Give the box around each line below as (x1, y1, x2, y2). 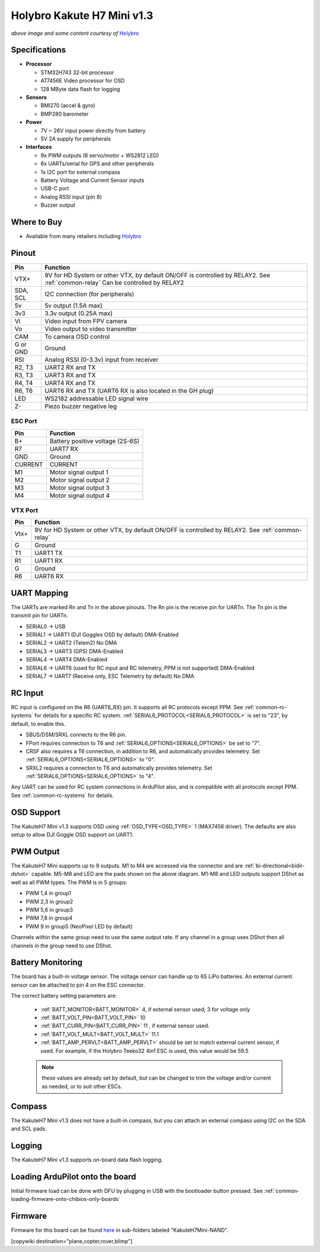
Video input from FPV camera (44, 317, 127, 325)
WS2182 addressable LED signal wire (44, 394, 148, 402)
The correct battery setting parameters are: (11, 992, 117, 1000)
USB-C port (40, 185, 69, 192)
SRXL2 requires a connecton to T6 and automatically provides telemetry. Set (25, 764, 213, 771)
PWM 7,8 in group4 (25, 914, 73, 921)
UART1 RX (34, 557, 63, 565)
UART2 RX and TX (44, 363, 96, 372)
